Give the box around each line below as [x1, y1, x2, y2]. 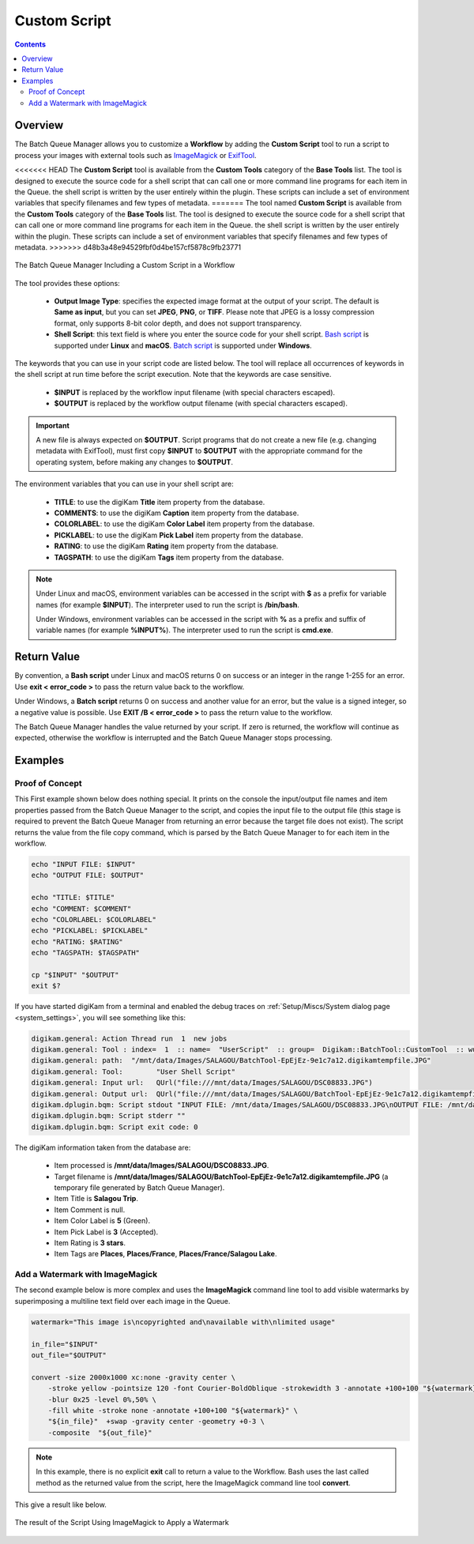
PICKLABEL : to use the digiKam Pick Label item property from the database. [54, 530, 303, 540]
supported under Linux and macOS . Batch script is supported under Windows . [54, 341, 312, 350]
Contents [14, 40, 47, 49]
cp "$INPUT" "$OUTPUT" [31, 970, 119, 979]
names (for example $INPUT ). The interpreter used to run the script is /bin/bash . [36, 600, 300, 609]
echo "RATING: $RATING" [31, 937, 124, 946]
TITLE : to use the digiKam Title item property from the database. [54, 497, 265, 507]
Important [36, 420, 70, 430]
